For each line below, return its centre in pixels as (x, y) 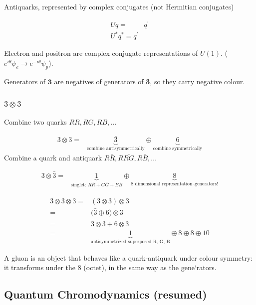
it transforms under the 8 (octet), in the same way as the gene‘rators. (110, 267)
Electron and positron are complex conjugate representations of (101, 53)
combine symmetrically (178, 149)
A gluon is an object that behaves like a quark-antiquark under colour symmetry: (128, 257)
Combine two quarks (35, 122)
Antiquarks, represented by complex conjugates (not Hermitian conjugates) (119, 6)
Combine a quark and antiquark (53, 157)
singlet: (79, 185)
